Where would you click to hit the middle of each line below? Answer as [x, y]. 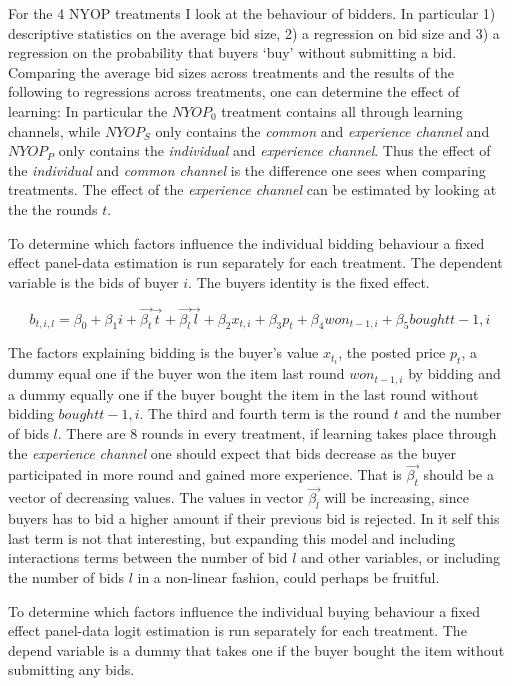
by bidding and [454, 373]
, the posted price [392, 352]
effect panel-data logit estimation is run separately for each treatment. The [237, 630]
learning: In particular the [88, 110]
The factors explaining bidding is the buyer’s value [163, 352]
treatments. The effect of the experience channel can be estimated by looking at [252, 189]
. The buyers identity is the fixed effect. [309, 281]
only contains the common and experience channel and [322, 130]
